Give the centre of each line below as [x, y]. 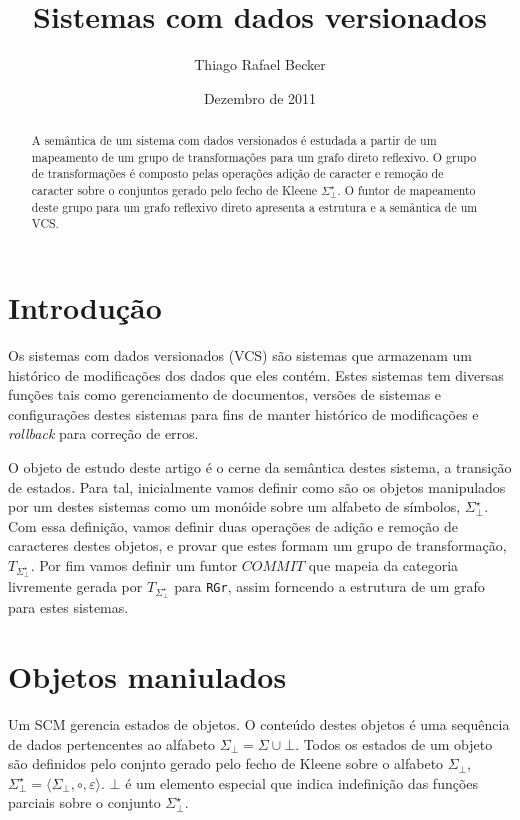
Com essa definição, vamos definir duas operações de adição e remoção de [233, 525]
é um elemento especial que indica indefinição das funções [302, 782]
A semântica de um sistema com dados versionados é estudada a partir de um [234, 140]
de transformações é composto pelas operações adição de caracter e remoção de [237, 173]
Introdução [85, 307]
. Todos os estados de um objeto [394, 743]
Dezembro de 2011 [260, 97]
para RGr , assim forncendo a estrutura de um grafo [329, 586]
